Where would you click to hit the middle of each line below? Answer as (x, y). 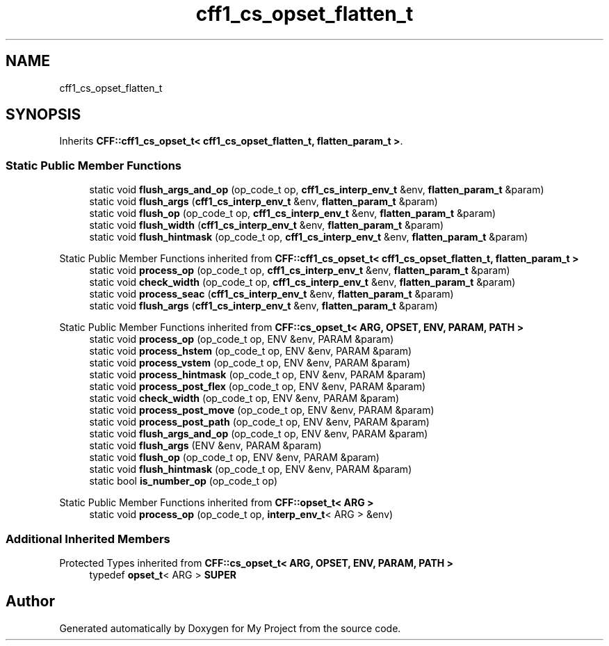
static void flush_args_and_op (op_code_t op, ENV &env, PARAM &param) (259, 434)
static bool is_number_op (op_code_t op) (183, 481)
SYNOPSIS (43, 115)
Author (30, 601)
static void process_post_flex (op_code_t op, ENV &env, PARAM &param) (258, 387)
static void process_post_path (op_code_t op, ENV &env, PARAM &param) (259, 422)
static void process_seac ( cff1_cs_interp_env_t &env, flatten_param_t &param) (271, 294)
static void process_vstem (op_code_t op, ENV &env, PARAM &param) (250, 363)
